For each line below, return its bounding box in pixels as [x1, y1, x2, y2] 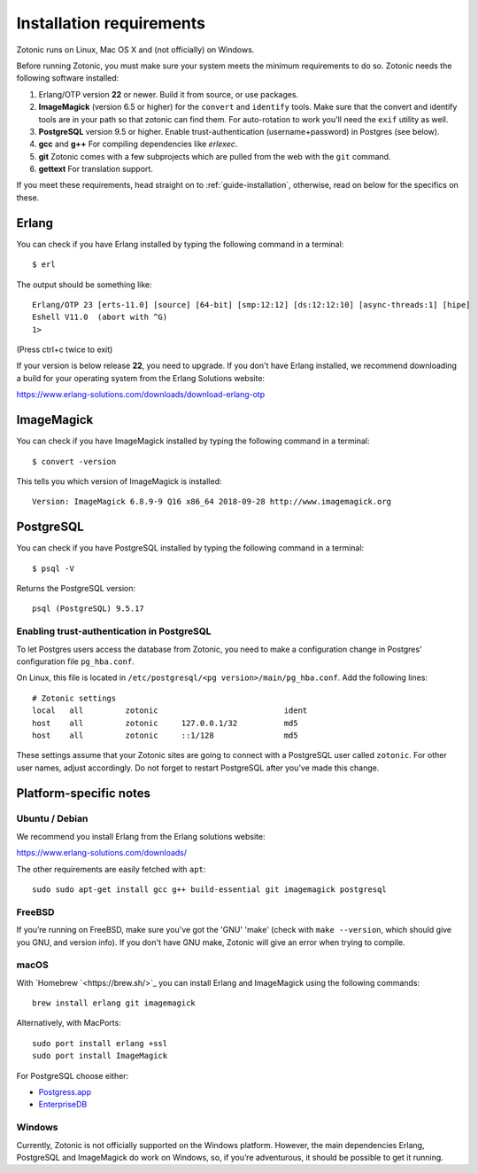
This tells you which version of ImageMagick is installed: [16, 475, 222, 487]
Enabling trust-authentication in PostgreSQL [16, 625, 212, 637]
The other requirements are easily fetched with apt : [16, 864, 206, 874]
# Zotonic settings [32, 692, 117, 703]
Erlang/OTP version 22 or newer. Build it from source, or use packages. [38, 89, 299, 99]
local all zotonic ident [32, 706, 308, 716]
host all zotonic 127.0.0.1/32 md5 [32, 718, 298, 728]
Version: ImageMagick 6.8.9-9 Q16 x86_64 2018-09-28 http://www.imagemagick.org [32, 497, 392, 507]
